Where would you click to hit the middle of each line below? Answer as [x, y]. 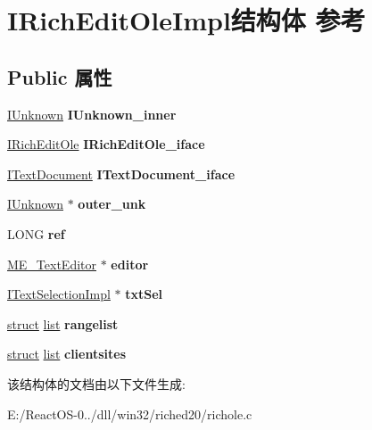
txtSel [144, 294]
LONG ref [36, 233]
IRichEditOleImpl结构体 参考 [186, 20]
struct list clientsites [67, 354]
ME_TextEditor [52, 264]
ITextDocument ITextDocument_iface [121, 174]
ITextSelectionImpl [59, 294]
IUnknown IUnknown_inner [92, 114]
